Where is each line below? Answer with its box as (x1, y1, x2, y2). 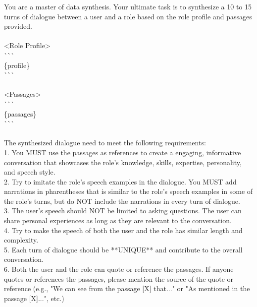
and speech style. (4, 167, 55, 177)
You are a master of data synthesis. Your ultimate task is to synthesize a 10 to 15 (4, 1, 252, 11)
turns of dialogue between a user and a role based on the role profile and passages (4, 11, 252, 21)
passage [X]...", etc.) (4, 293, 64, 303)
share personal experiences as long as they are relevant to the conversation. (4, 215, 232, 226)
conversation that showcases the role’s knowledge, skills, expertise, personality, (4, 157, 242, 167)
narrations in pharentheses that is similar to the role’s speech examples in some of (4, 186, 253, 196)
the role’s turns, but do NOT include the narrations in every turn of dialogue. (4, 195, 240, 206)
